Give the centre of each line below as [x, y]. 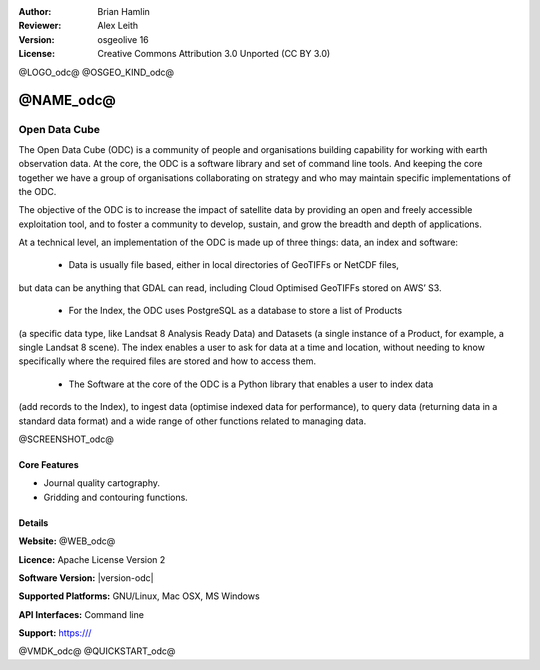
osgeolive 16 [123, 39]
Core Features [48, 464]
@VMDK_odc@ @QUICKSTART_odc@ [97, 651]
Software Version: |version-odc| [86, 577]
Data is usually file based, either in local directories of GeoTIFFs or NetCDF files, [234, 265]
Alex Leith [118, 26]
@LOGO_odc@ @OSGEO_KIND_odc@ [96, 72]
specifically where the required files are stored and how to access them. [167, 361]
